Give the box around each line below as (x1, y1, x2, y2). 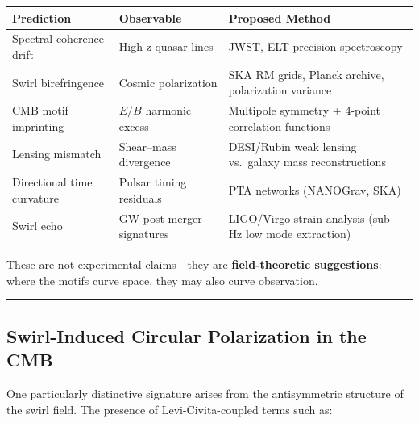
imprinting (12, 117, 64, 134)
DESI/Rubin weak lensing (228, 137, 357, 154)
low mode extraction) (246, 225, 351, 242)
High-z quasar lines (118, 38, 214, 55)
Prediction (12, 9, 72, 26)
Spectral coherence (12, 30, 105, 47)
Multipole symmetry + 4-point (228, 102, 380, 119)
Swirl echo (12, 217, 63, 234)
